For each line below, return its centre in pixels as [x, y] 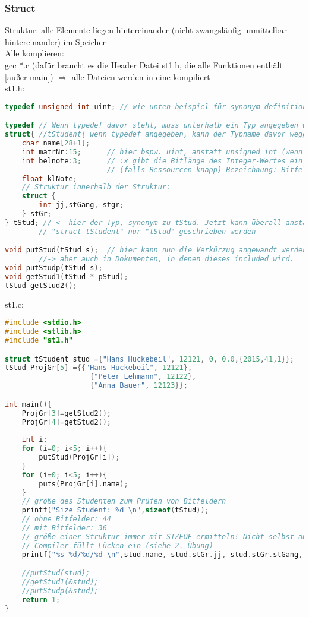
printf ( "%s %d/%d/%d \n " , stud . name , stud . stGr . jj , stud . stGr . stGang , [162, 554]
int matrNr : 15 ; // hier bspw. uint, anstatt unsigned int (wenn [162, 152]
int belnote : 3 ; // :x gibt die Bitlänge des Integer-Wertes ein [162, 161]
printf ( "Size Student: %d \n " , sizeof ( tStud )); [115, 510]
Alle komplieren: [34, 53]
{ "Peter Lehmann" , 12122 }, [143, 377]
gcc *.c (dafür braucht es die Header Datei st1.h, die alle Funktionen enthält [144, 65]
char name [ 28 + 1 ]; [56, 143]
